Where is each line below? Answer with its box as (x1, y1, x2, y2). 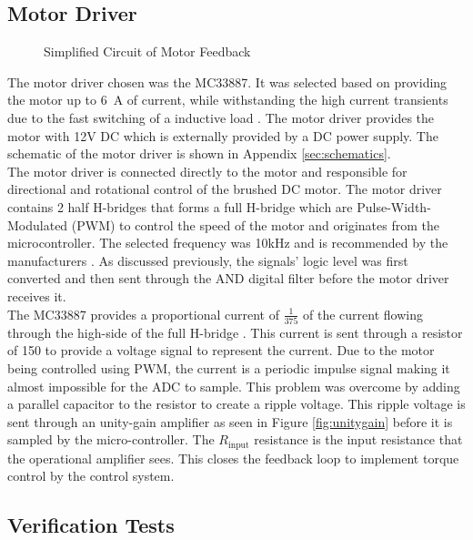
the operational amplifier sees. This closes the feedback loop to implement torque (7, 448, 459, 467)
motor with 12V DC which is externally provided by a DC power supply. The (7, 126, 438, 145)
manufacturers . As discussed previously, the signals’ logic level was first (7, 250, 408, 270)
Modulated (7, 215, 68, 234)
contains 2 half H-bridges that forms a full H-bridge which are (7, 197, 353, 216)
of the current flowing (303, 304, 423, 323)
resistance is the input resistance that (254, 430, 463, 449)
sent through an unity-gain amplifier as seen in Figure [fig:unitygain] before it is (7, 412, 453, 431)
